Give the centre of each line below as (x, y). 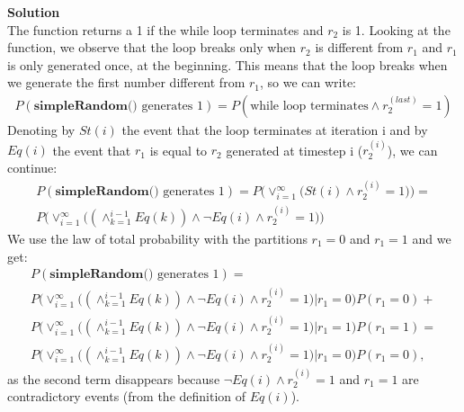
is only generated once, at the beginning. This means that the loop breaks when (228, 64)
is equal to (178, 150)
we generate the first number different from (126, 82)
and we (432, 239)
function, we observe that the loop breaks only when (152, 47)
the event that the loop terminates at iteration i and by (275, 130)
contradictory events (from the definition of (127, 396)
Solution (34, 12)
